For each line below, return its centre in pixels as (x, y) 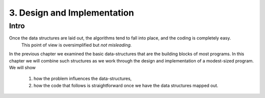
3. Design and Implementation (72, 13)
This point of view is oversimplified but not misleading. (77, 45)
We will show (23, 67)
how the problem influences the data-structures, (83, 78)
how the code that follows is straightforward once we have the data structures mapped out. (126, 85)
